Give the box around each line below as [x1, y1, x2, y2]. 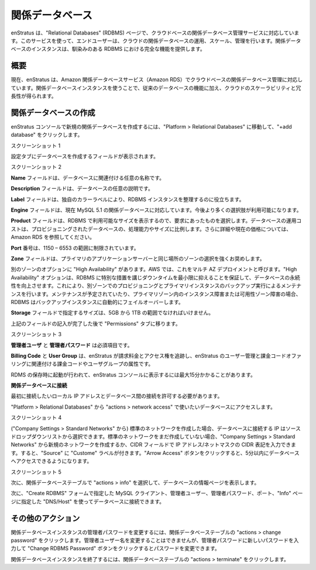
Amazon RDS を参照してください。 [11, 234, 95, 241]
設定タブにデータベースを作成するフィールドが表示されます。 [11, 153, 159, 160]
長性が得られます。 [11, 92, 57, 99]
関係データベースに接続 [11, 382, 67, 389]
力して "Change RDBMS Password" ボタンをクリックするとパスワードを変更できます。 [11, 545, 221, 552]
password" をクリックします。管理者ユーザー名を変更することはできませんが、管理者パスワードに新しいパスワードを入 [11, 537, 299, 544]
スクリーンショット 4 [11, 414, 62, 421]
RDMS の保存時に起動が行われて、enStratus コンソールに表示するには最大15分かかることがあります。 [11, 371, 256, 378]
